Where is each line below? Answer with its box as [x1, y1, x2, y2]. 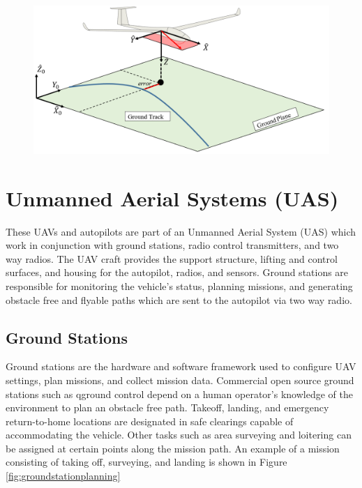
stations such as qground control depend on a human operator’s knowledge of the [6, 386, 353, 401]
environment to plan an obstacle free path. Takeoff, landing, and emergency [6, 400, 329, 415]
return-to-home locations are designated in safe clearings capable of [6, 413, 294, 428]
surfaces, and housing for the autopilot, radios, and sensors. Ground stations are [6, 265, 349, 280]
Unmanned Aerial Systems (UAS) [6, 183, 339, 212]
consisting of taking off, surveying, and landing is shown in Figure [6, 455, 287, 469]
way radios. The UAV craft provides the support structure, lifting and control [6, 251, 338, 266]
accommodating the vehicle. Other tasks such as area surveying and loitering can [6, 427, 352, 442]
